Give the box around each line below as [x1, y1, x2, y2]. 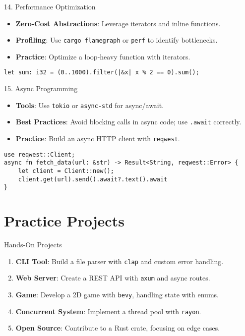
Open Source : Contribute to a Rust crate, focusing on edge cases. [15, 323, 220, 333]
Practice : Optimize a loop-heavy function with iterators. [15, 51, 190, 61]
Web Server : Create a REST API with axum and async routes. [15, 273, 210, 283]
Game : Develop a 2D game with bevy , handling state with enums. [15, 289, 219, 299]
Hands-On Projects [4, 239, 62, 250]
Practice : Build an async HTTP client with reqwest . [15, 133, 180, 143]
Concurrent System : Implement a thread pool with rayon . [15, 306, 201, 316]
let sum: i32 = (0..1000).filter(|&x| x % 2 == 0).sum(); [4, 69, 199, 76]
